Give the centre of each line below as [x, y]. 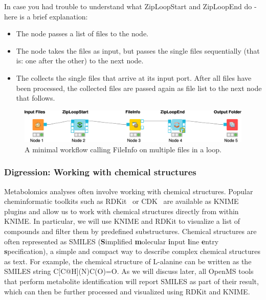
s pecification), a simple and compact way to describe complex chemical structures [132, 251]
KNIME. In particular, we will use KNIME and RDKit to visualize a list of [122, 221]
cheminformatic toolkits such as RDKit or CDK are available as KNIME [121, 201]
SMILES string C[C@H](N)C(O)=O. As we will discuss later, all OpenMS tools [129, 271]
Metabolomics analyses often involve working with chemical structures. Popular [129, 191]
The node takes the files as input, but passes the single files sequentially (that [138, 50]
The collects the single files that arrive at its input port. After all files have [134, 77]
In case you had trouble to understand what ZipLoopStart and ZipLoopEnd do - [130, 6]
